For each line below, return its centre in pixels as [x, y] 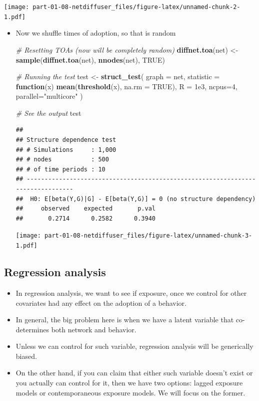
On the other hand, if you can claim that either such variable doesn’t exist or [134, 373]
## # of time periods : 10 [60, 169]
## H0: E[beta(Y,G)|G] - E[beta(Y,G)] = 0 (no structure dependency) [136, 199]
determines [32, 329]
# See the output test [48, 113]
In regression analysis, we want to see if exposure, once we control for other [131, 292]
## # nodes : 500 [62, 160]
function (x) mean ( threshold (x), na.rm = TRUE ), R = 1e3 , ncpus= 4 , [126, 86]
